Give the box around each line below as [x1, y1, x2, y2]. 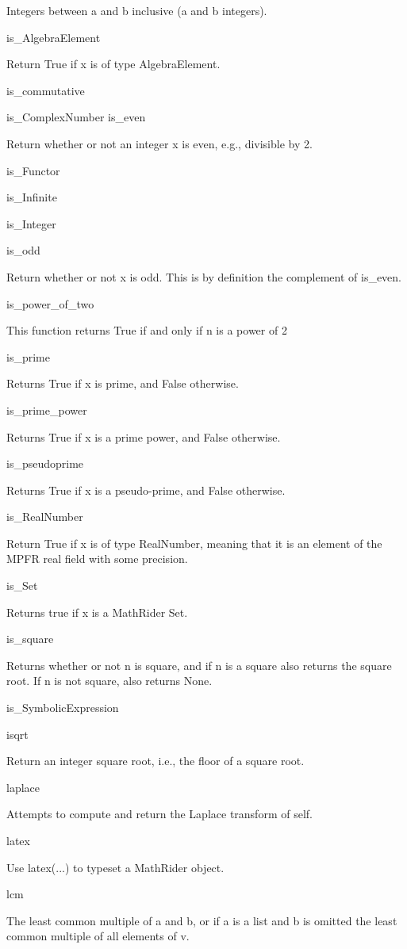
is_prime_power [6, 401, 87, 418]
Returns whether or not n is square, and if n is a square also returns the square [6, 656, 392, 673]
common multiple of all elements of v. [6, 928, 190, 944]
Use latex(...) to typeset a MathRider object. [6, 859, 225, 875]
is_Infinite [6, 189, 57, 205]
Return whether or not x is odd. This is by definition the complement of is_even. [6, 268, 402, 285]
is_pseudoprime [6, 455, 84, 472]
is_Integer [6, 215, 56, 232]
